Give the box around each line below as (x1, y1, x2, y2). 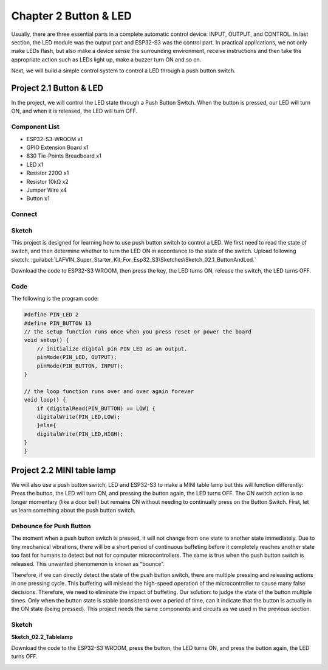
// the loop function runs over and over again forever (24, 388, 194, 395)
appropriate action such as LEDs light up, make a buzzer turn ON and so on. (11, 55, 202, 63)
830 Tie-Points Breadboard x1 (26, 152, 101, 159)
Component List (11, 122, 60, 131)
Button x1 (26, 195, 50, 202)
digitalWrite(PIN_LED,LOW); (36, 413, 121, 420)
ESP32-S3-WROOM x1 (26, 135, 83, 142)
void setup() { (24, 337, 69, 344)
